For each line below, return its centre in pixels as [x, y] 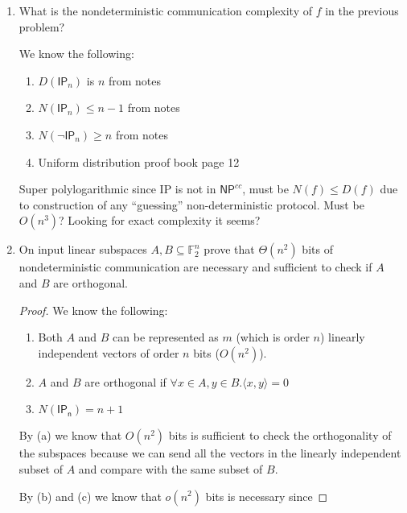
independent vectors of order [109, 352]
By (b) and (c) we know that [90, 496]
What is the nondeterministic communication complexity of [165, 10]
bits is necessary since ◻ [267, 496]
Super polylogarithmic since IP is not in [117, 189]
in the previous [362, 10]
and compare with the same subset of [171, 468]
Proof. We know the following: [93, 310]
